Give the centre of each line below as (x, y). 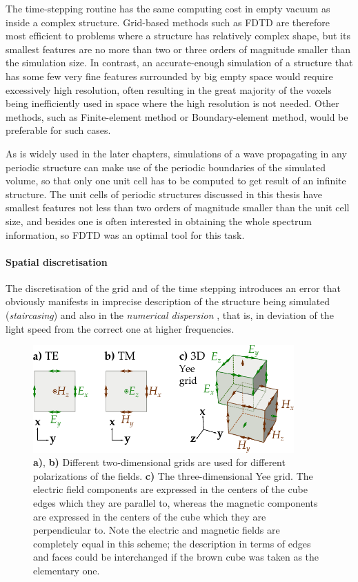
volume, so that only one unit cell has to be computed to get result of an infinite (176, 181)
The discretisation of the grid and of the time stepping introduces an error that (173, 288)
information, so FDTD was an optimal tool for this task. (125, 234)
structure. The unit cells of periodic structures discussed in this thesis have (164, 194)
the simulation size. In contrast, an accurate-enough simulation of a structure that (179, 62)
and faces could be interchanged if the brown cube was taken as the (176, 557)
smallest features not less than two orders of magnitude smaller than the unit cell (178, 207)
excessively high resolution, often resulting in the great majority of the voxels (169, 89)
